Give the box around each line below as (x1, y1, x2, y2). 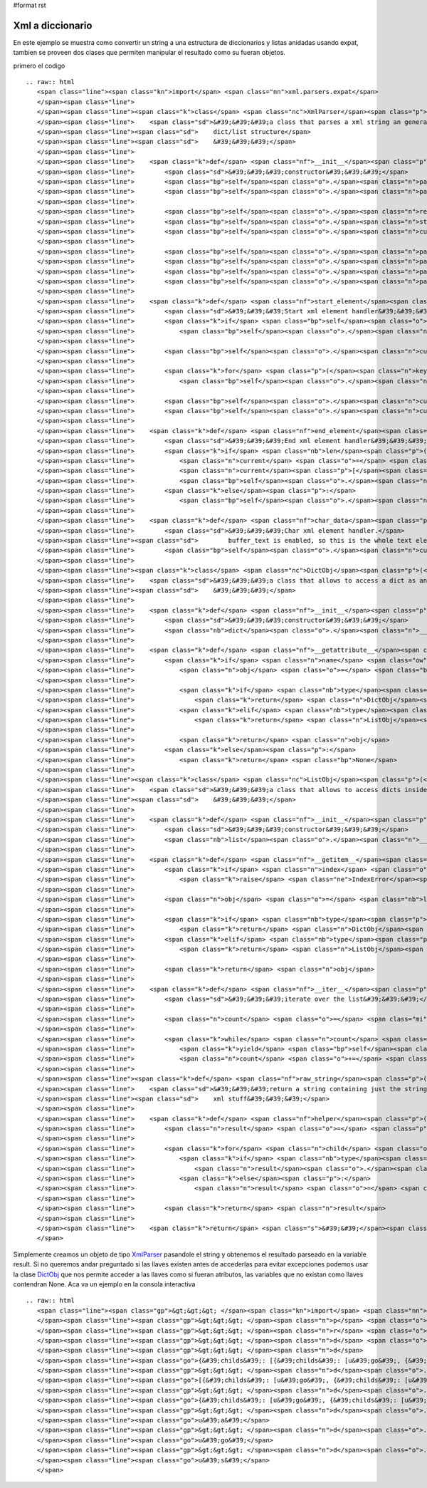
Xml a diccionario (13, 19, 93, 31)
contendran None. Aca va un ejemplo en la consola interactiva (13, 1279, 196, 1289)
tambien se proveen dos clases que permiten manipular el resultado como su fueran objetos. (13, 48, 286, 57)
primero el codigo (13, 61, 65, 70)
